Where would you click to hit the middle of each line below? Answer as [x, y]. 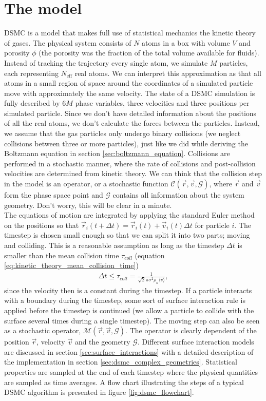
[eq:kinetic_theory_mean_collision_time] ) [71, 265]
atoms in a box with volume [186, 42]
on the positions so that [42, 225]
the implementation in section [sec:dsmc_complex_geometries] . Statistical [121, 362]
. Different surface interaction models [196, 342]
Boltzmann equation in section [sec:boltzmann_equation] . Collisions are [117, 153]
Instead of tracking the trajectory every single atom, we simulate [106, 62]
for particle [212, 225]
